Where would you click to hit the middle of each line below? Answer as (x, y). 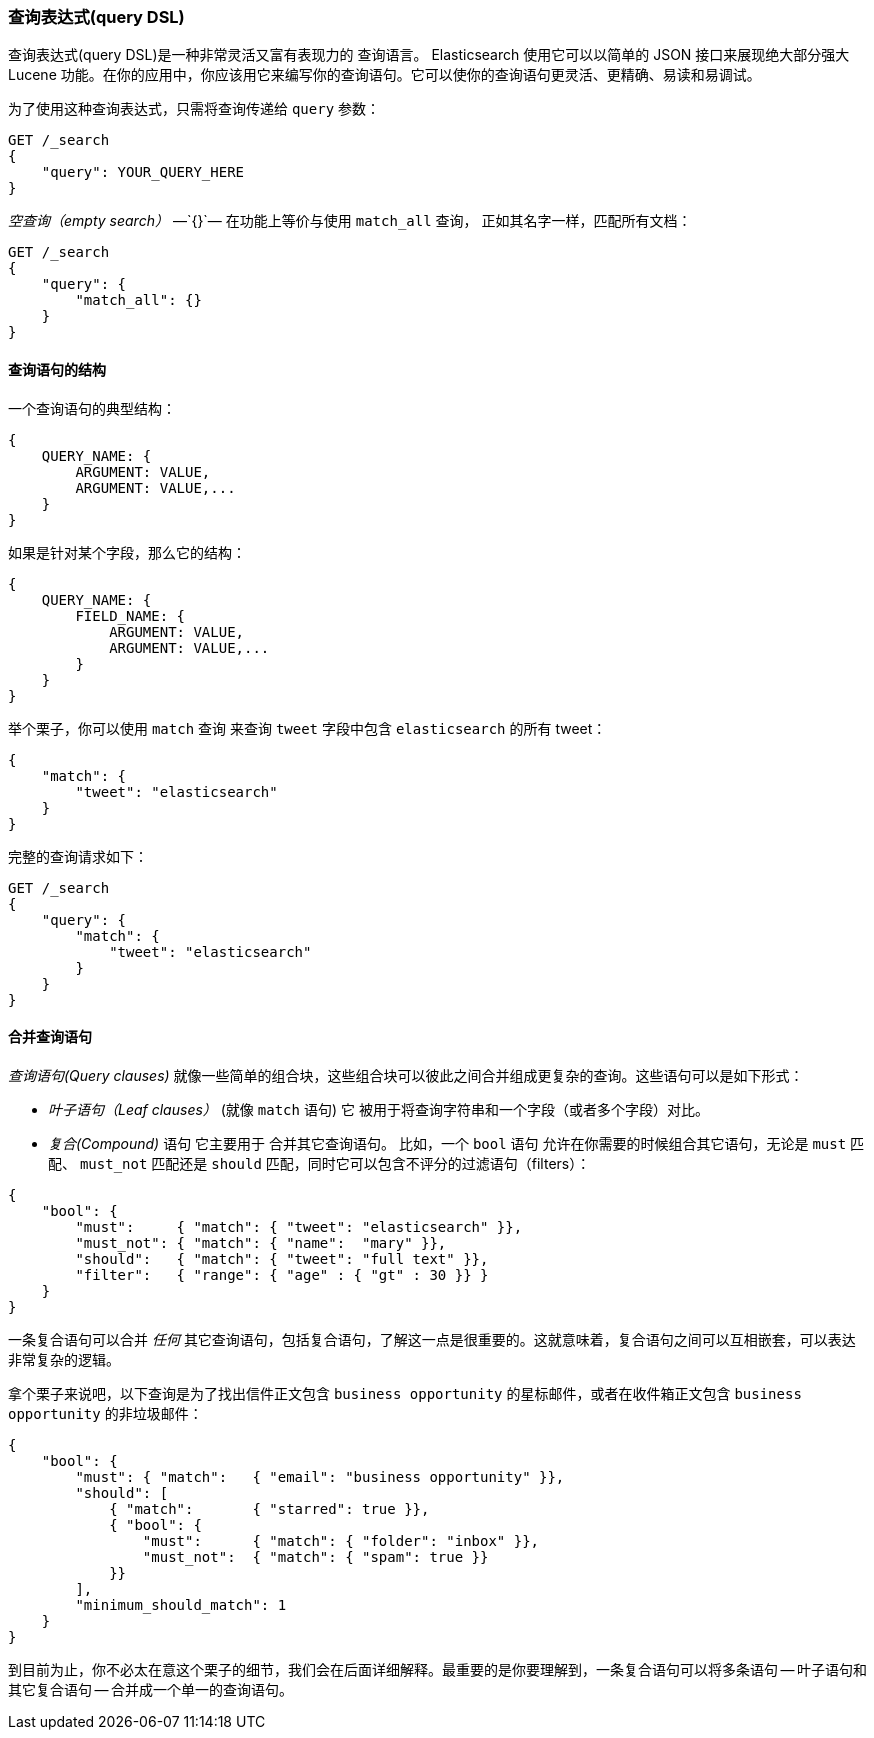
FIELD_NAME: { (130, 615)
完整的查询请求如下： (78, 856)
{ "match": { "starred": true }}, (269, 1508)
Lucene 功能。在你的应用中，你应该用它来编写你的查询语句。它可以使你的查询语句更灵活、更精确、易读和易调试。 (384, 75)
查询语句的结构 (57, 369)
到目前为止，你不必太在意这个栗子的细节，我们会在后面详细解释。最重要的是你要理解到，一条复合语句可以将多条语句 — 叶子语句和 (438, 1669)
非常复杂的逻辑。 (64, 1359)
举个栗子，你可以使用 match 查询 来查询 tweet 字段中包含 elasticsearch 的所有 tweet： (307, 728)
